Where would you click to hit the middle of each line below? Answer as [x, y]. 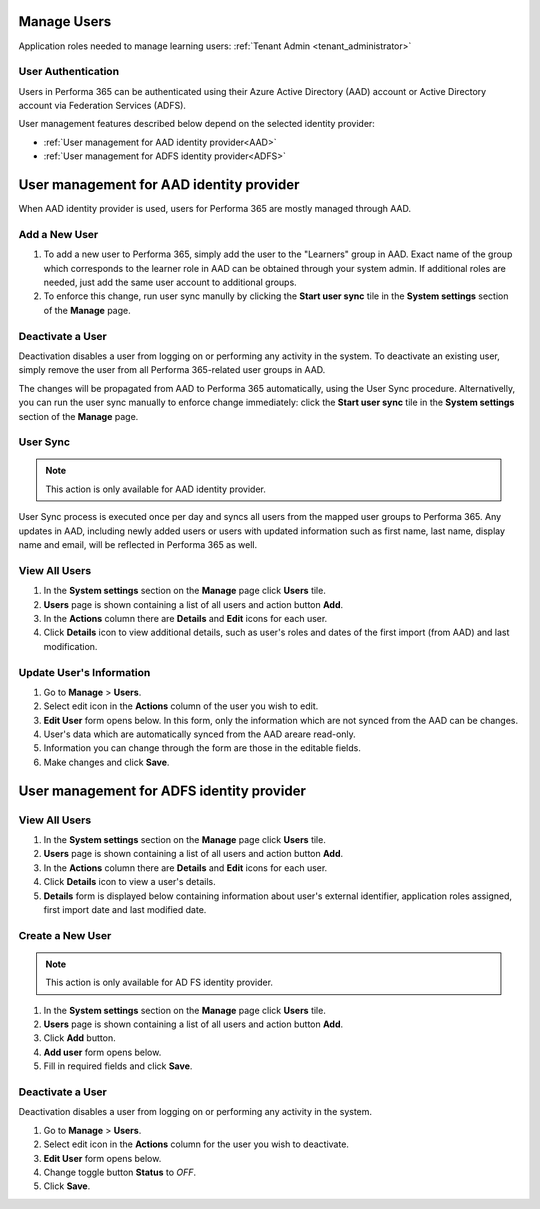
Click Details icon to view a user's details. [129, 882]
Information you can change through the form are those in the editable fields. [202, 748]
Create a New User [65, 935]
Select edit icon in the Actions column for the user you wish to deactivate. [196, 1144]
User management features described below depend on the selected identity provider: [196, 124]
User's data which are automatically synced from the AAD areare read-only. [200, 734]
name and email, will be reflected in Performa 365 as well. [138, 545]
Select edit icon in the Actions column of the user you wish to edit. [181, 706]
